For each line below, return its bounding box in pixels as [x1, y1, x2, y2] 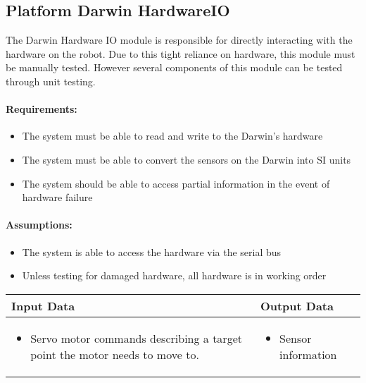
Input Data [11, 297, 75, 314]
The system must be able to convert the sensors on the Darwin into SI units [22, 152, 351, 166]
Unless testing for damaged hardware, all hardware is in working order [22, 268, 327, 283]
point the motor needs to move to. [30, 346, 199, 363]
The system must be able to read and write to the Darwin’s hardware [22, 128, 323, 143]
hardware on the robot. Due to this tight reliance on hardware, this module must [6, 46, 355, 61]
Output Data [260, 297, 334, 314]
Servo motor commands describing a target [30, 329, 242, 346]
